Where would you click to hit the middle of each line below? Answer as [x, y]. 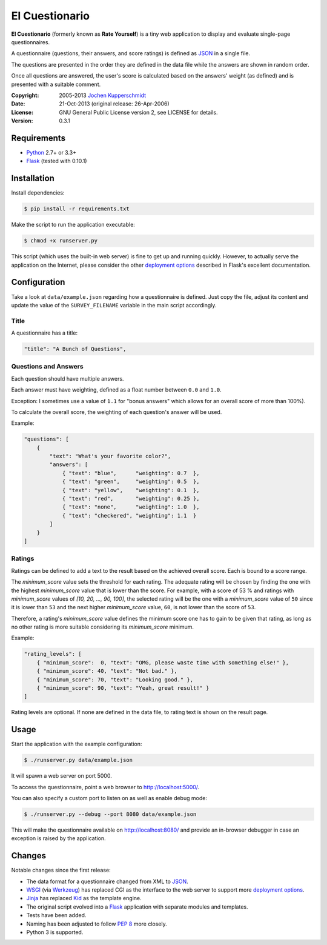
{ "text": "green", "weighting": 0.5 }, [131, 482]
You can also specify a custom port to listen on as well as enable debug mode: [109, 798]
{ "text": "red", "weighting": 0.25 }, [131, 499]
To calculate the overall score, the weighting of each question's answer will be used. [117, 412]
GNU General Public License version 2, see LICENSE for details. [138, 112]
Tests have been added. [56, 915]
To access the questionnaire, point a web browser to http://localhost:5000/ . [105, 787]
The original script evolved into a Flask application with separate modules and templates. [137, 907]
